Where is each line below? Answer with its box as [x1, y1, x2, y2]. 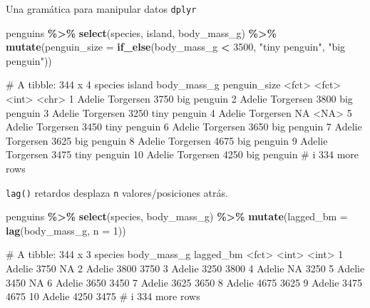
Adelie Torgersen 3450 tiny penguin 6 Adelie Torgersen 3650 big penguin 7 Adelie [6, 119, 362, 134]
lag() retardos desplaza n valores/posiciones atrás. [6, 185, 228, 200]
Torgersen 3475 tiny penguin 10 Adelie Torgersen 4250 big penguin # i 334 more [6, 147, 359, 162]
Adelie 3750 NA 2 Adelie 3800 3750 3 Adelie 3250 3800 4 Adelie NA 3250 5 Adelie [6, 261, 365, 276]
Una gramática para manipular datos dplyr [6, 1, 197, 16]
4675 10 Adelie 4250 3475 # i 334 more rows [6, 289, 200, 304]
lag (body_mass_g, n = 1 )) [6, 222, 126, 237]
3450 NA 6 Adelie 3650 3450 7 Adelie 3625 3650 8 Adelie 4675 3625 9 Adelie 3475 [6, 274, 363, 289]
